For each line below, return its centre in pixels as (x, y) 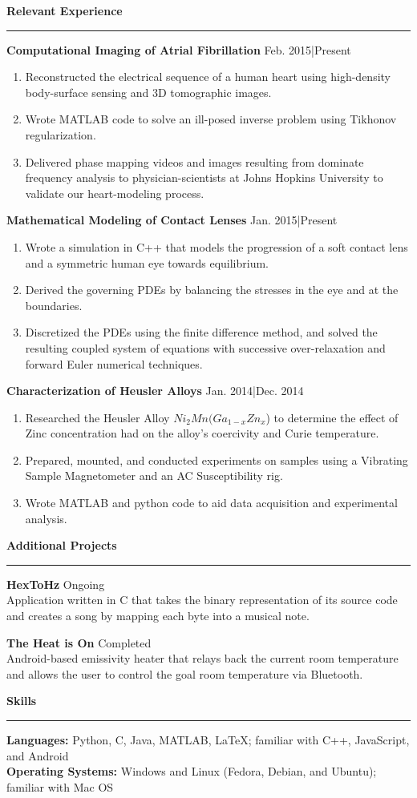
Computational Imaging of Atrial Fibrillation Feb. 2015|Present (179, 49)
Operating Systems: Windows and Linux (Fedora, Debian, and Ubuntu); (192, 771)
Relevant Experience (65, 10)
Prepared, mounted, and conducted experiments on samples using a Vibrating (217, 459)
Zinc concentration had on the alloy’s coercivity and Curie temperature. (202, 433)
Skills (22, 701)
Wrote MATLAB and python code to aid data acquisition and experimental (211, 503)
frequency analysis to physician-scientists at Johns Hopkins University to (204, 177)
